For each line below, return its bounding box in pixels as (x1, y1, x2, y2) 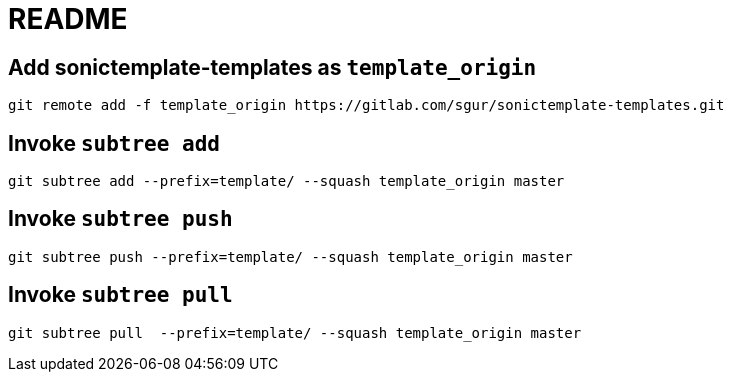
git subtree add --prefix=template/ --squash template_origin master (8, 173, 565, 190)
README (8, 2, 128, 36)
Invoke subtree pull (8, 282, 233, 308)
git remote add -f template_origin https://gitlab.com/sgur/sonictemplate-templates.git (8, 97, 725, 114)
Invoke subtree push (8, 206, 233, 232)
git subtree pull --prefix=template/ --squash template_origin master (8, 324, 582, 341)
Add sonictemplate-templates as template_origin (8, 54, 537, 80)
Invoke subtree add (8, 130, 220, 156)
